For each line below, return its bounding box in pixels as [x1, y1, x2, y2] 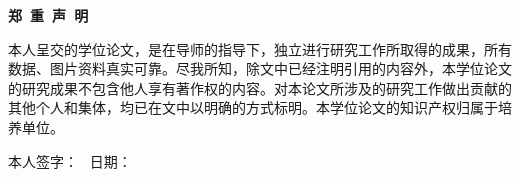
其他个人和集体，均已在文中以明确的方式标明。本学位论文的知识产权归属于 [8, 97, 498, 118]
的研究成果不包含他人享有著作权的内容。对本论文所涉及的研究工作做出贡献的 [8, 77, 512, 98]
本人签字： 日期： [8, 150, 132, 171]
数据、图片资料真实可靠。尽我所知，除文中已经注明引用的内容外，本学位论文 [8, 58, 512, 79]
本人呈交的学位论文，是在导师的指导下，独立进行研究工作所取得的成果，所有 [8, 38, 512, 59]
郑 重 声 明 [8, 5, 89, 25]
